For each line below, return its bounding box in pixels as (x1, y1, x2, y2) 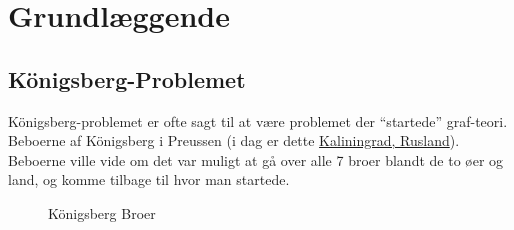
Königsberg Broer (48, 202, 156, 223)
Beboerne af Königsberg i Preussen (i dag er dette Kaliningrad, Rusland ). (8, 130, 460, 151)
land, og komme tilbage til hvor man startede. (8, 169, 290, 190)
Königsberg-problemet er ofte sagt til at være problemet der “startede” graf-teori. (8, 110, 508, 131)
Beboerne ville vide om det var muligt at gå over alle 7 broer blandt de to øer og (8, 149, 504, 170)
